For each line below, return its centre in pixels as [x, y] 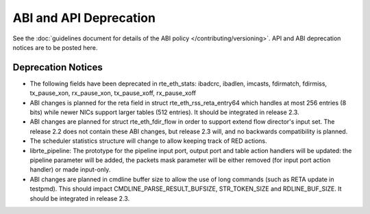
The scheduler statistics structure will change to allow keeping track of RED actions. [148, 141]
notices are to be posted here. [55, 47]
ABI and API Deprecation [84, 18]
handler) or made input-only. [70, 170]
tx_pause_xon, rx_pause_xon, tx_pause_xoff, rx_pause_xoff [113, 93]
